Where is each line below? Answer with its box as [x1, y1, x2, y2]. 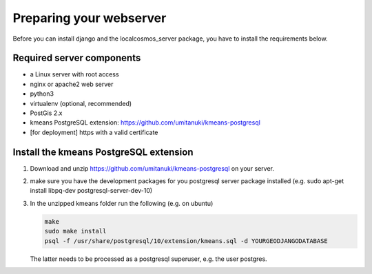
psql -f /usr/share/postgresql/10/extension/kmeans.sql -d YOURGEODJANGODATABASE [44, 237, 329, 244]
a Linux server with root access [30, 70, 120, 78]
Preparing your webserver [12, 10, 167, 25]
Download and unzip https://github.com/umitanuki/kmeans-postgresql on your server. [30, 164, 275, 172]
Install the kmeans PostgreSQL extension [12, 146, 194, 158]
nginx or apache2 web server [30, 80, 114, 88]
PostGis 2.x [30, 109, 63, 117]
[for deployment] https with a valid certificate [30, 128, 158, 136]
